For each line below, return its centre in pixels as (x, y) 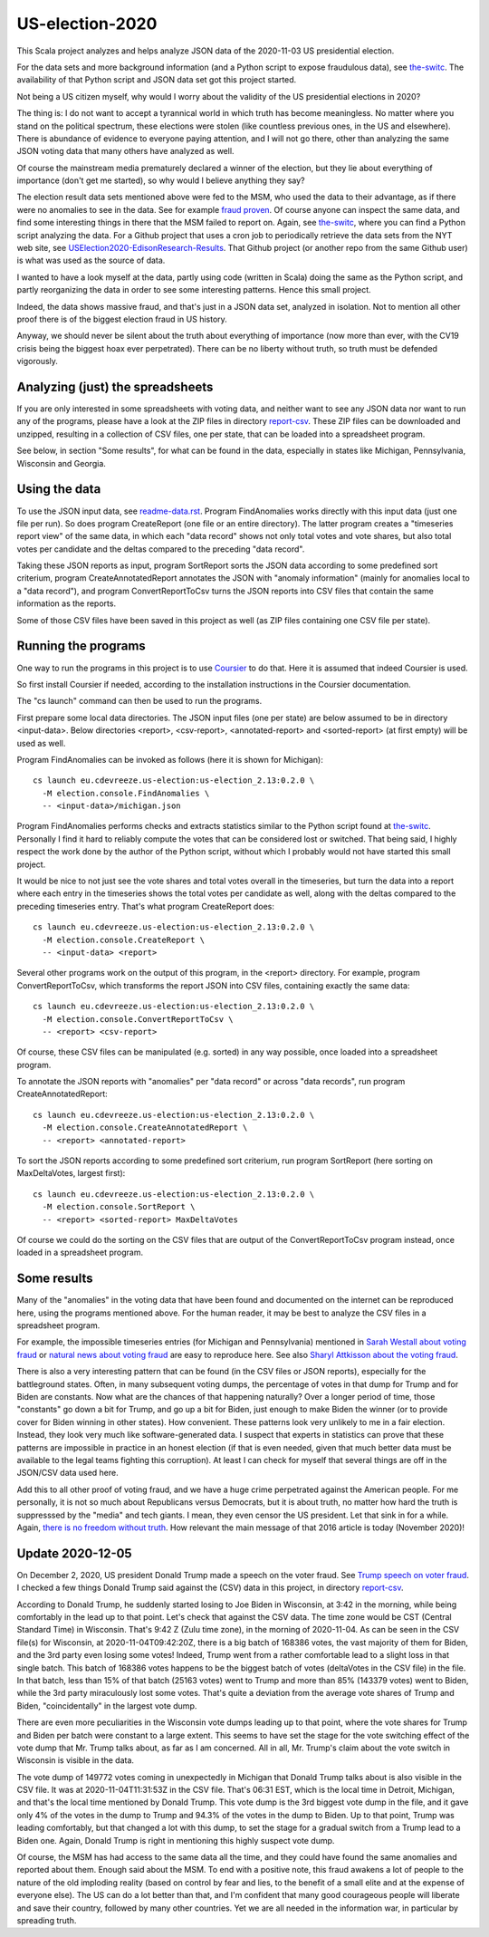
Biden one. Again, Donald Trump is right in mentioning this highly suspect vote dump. (176, 1840)
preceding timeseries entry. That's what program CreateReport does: (146, 906)
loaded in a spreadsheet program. (80, 1253)
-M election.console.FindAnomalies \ (126, 793)
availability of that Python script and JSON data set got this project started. (157, 80)
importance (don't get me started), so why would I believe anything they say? (161, 180)
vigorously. (38, 361)
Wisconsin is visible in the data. (76, 1760)
